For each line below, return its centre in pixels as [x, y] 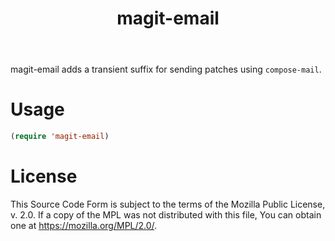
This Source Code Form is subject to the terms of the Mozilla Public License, [168, 204]
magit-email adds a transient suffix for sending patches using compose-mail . [166, 69]
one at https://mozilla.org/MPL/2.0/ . [84, 225]
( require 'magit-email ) [60, 137]
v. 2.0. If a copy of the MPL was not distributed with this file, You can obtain [166, 214]
